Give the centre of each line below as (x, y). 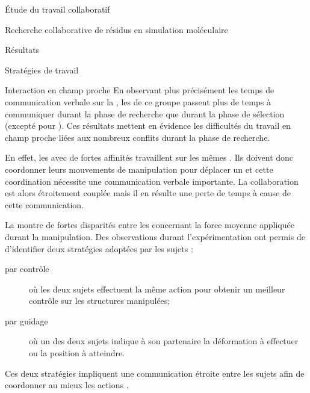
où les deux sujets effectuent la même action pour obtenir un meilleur (157, 289)
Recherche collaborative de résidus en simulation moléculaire (116, 29)
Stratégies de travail (42, 70)
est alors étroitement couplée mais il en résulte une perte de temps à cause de (148, 193)
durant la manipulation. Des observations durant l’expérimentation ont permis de (155, 236)
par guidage (26, 320)
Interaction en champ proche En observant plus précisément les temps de (140, 90)
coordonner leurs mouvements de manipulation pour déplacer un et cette (139, 169)
